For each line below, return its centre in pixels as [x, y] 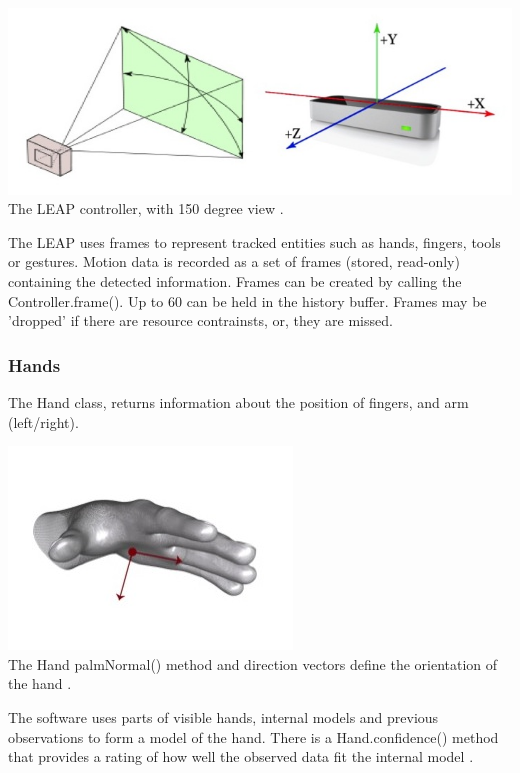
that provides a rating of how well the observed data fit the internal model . [241, 756]
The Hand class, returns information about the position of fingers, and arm [238, 402]
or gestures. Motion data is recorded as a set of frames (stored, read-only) [234, 261]
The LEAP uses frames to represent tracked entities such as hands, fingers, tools [254, 241]
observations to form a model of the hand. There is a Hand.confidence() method [253, 736]
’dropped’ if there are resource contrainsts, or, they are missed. [200, 320]
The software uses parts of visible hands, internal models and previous [223, 717]
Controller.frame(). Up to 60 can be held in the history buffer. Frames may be [247, 300]
